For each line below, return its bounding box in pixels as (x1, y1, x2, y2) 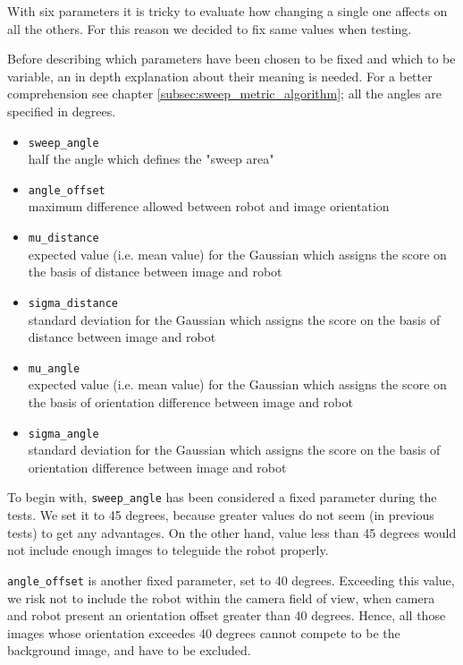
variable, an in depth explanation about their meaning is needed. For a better (7, 66, 433, 85)
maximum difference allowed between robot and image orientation (28, 197, 390, 216)
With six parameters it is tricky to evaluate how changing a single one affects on (7, 2, 448, 20)
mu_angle (28, 362, 80, 375)
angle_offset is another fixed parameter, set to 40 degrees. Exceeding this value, (7, 570, 455, 589)
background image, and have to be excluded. (7, 641, 251, 660)
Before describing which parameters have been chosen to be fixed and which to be (7, 49, 456, 68)
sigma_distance (28, 296, 119, 310)
